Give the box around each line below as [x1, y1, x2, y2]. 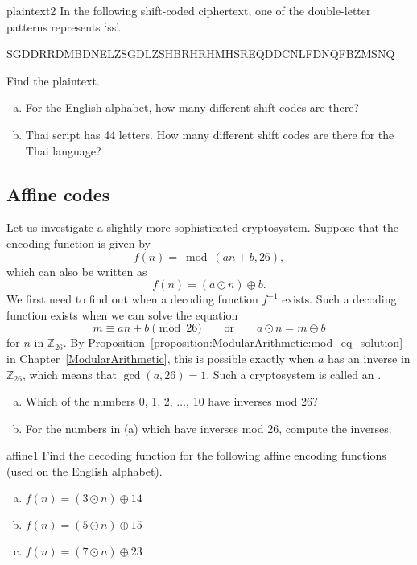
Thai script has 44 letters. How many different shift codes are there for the [25, 126, 394, 142]
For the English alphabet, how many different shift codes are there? [25, 99, 359, 116]
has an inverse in [328, 349, 411, 366]
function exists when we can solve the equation [6, 306, 238, 323]
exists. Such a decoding [282, 291, 397, 307]
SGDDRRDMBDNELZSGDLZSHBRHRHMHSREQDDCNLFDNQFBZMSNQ [6, 45, 395, 62]
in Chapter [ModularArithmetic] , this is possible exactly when [6, 349, 315, 366]
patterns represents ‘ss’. [6, 18, 122, 35]
